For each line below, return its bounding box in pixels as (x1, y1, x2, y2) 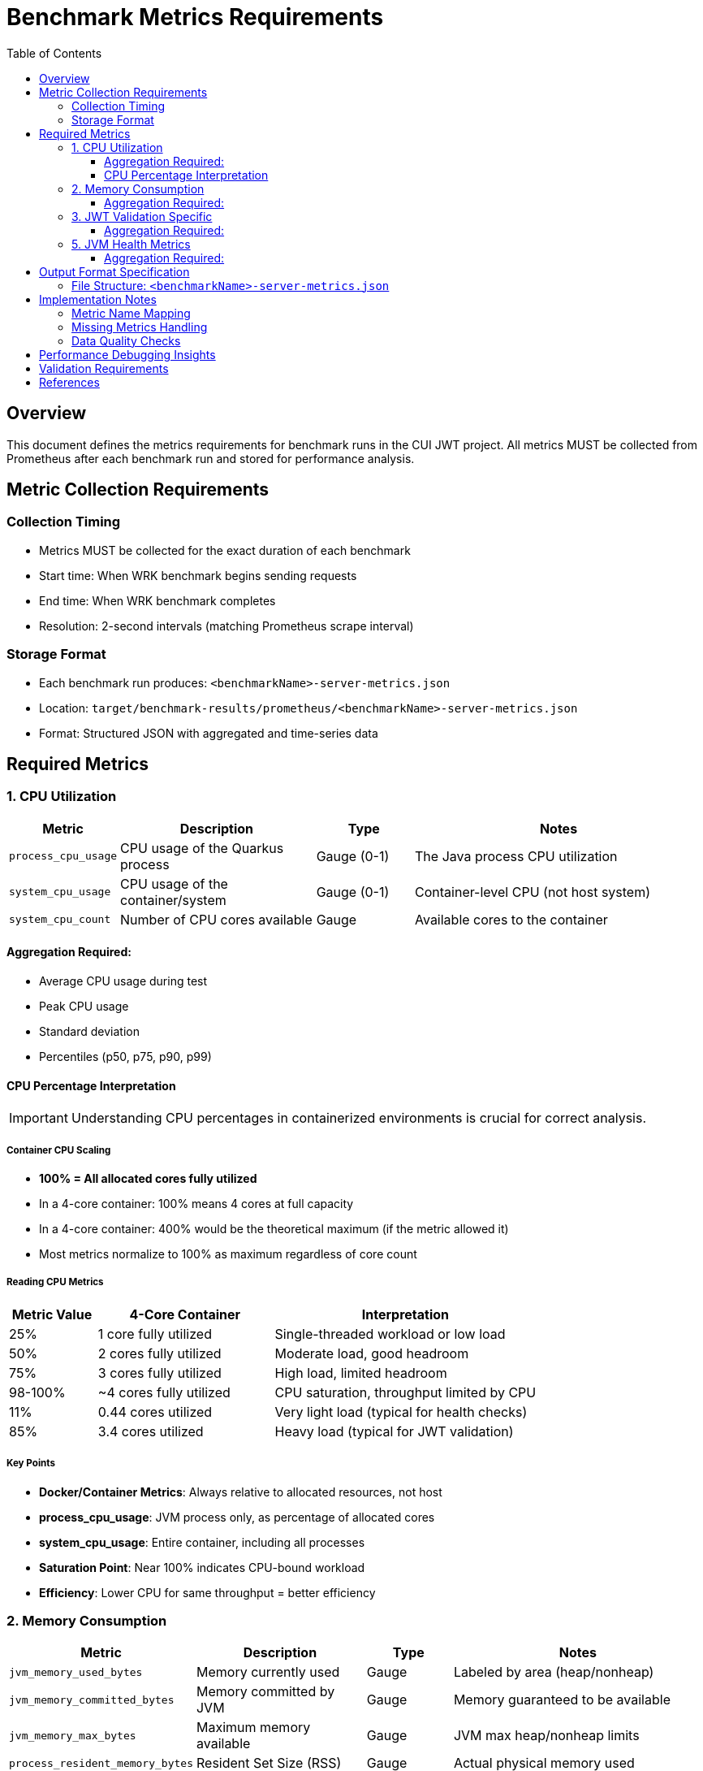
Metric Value (11, 1306, 93, 1323)
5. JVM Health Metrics (71, 236, 191, 251)
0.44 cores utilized (97, 1403, 213, 1420)
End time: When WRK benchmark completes (39, 593, 276, 608)
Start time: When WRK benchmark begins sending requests (39, 568, 357, 582)
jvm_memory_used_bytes (9, 1665, 143, 1678)
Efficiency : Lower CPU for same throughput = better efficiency (39, 1585, 376, 1600)
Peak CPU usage (39, 999, 129, 1013)
